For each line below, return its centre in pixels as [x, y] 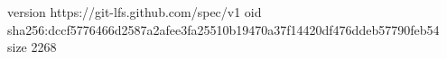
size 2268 [32, 47]
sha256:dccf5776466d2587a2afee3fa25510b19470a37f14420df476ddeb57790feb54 [223, 29]
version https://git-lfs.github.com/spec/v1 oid [135, 12]
